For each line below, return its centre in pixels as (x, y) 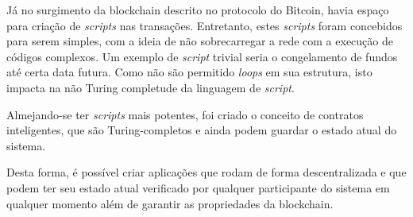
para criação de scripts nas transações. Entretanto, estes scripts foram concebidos (205, 25)
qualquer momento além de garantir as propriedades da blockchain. (170, 203)
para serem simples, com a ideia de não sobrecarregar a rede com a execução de (200, 41)
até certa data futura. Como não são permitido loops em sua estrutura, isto (189, 72)
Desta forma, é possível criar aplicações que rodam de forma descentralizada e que (206, 172)
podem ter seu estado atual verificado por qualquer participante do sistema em (198, 187)
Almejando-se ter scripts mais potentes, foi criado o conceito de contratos (185, 114)
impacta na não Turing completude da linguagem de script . (151, 87)
